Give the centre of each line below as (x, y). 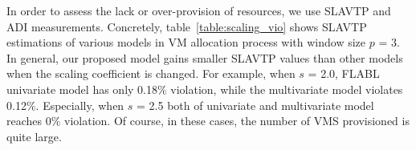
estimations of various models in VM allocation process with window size (186, 42)
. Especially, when (80, 105)
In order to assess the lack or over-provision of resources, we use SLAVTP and (199, 10)
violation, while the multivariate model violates (287, 89)
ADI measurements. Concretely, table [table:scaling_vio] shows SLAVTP (187, 26)
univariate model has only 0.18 (82, 89)
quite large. (34, 136)
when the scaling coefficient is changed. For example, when (151, 73)
